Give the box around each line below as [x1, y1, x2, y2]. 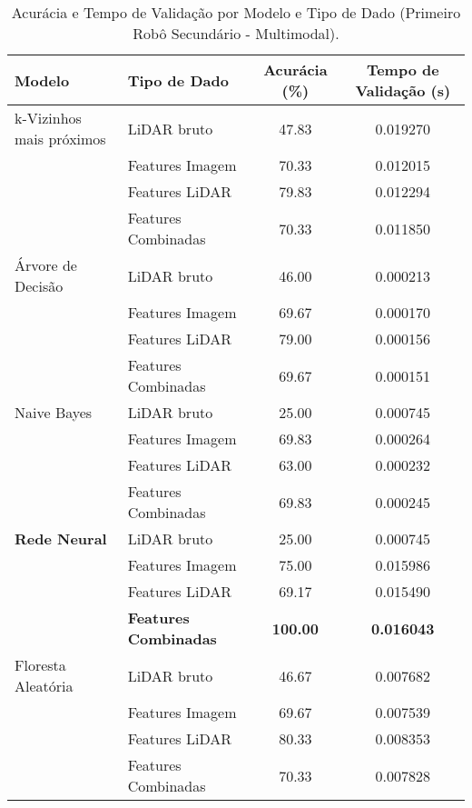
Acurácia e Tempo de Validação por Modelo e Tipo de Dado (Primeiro [11, 2, 461, 23]
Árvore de [15, 254, 77, 275]
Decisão [15, 275, 64, 296]
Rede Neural [15, 528, 107, 549]
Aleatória [15, 675, 74, 696]
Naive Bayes [15, 402, 93, 423]
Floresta [15, 654, 66, 675]
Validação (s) [355, 80, 451, 101]
